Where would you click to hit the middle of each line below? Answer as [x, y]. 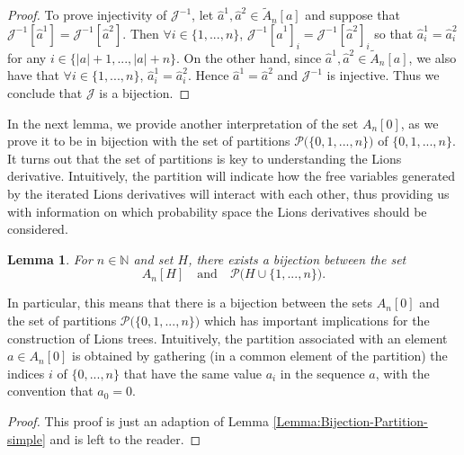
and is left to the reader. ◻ [125, 438]
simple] [27, 438]
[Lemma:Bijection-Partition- [350, 420]
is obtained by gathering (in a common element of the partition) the [259, 356]
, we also [433, 57]
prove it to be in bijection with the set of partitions [149, 141]
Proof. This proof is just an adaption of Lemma [138, 420]
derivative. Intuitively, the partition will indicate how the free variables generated [232, 176]
